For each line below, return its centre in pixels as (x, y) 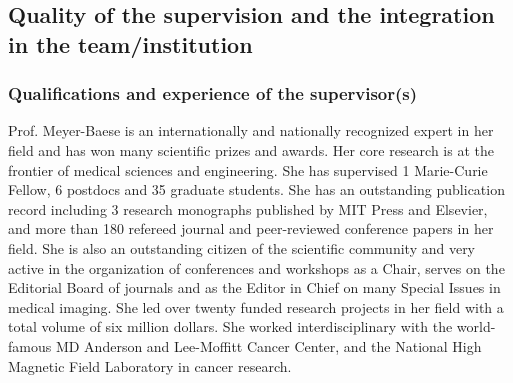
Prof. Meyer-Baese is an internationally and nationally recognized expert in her (251, 130)
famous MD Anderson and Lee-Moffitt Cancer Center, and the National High (245, 345)
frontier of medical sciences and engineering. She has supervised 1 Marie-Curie (248, 169)
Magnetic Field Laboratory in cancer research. (150, 365)
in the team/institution (130, 43)
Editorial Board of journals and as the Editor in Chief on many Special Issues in (254, 287)
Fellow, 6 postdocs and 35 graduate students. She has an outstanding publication (256, 189)
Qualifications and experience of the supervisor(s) (213, 93)
